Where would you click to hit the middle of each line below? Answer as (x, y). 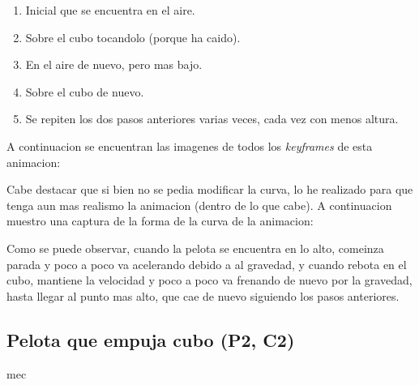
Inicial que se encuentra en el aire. (110, 10)
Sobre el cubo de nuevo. (85, 91)
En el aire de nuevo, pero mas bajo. (114, 64)
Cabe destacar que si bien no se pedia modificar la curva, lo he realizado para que (210, 189)
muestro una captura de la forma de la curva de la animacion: (160, 221)
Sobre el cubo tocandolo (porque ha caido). (133, 37)
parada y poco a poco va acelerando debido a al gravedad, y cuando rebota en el (207, 264)
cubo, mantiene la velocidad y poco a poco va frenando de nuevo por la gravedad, (209, 280)
